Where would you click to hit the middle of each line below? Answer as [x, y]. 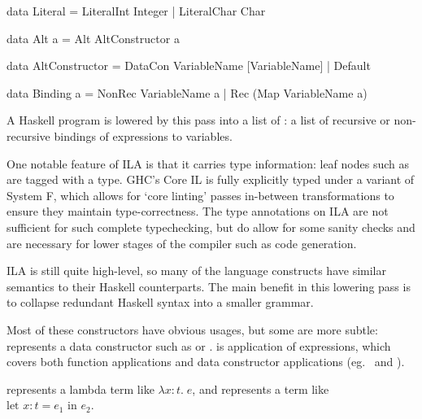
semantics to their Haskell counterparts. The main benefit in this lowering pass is [209, 286]
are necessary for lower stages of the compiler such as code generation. [182, 243]
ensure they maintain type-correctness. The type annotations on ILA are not [198, 211]
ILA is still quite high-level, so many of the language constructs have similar [196, 271]
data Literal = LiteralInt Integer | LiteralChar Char [136, 11]
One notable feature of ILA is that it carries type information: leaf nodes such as [208, 163]
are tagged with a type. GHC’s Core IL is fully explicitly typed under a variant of [211, 179]
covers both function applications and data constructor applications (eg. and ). [206, 362]
